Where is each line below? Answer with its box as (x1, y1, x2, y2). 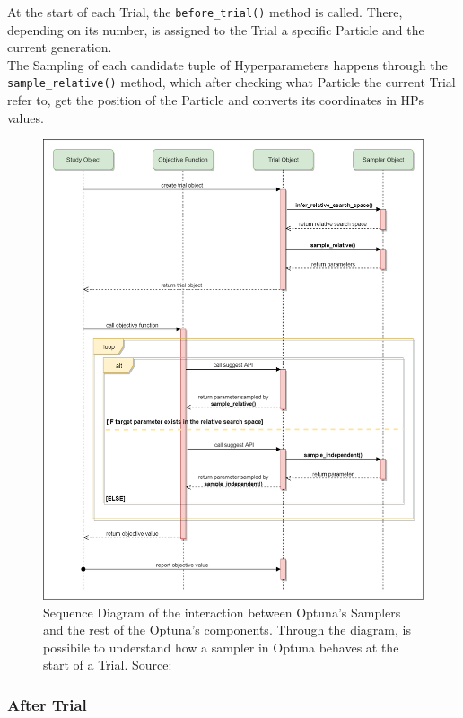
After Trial (7, 693, 87, 715)
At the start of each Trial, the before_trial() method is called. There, (7, 3, 403, 21)
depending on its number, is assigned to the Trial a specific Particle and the (7, 20, 424, 39)
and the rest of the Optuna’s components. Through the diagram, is (43, 620, 411, 639)
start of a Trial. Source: (43, 655, 172, 674)
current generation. (7, 38, 112, 57)
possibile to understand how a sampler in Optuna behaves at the (43, 637, 399, 656)
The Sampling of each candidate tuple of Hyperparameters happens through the (7, 55, 448, 74)
